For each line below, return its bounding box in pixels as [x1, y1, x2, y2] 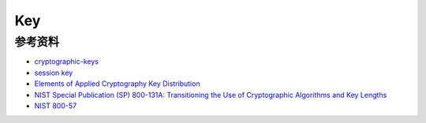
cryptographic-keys [34, 57, 99, 66]
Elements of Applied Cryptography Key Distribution [34, 79, 200, 88]
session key [34, 68, 73, 77]
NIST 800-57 [34, 101, 77, 110]
